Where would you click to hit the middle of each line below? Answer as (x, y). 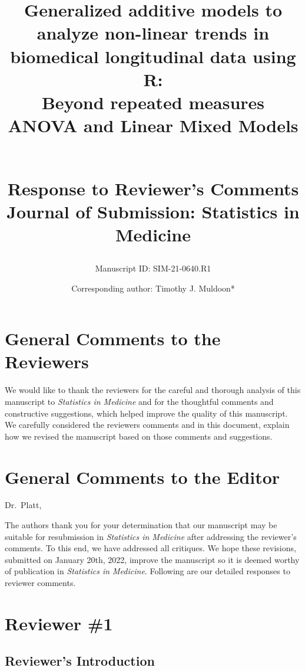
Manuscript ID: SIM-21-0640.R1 (153, 268)
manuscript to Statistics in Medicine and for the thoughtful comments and (139, 401)
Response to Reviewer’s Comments (153, 188)
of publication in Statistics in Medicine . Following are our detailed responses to (147, 571)
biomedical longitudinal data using (153, 56)
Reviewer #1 (59, 623)
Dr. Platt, (23, 505)
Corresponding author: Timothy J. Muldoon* (153, 288)
